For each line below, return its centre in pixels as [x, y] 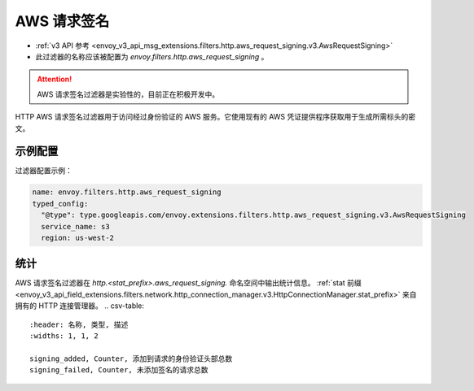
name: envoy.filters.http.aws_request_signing [127, 192]
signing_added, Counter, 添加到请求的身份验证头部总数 [131, 358]
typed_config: [60, 204]
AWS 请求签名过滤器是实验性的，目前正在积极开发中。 [128, 94]
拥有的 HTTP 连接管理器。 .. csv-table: [80, 306]
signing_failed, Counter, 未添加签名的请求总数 [119, 370]
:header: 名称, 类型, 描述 [79, 324]
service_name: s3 [75, 226]
